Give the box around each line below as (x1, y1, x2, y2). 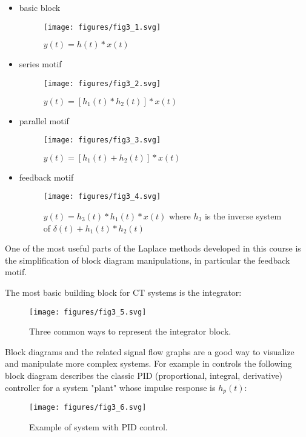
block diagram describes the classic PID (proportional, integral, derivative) (5, 369, 282, 381)
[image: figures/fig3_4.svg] (43, 192, 161, 201)
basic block (19, 1, 61, 13)
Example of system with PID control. (29, 420, 168, 433)
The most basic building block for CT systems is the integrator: (5, 285, 242, 298)
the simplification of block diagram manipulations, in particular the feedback (5, 253, 290, 266)
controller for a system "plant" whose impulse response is (5, 381, 216, 393)
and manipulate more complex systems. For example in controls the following (5, 357, 292, 370)
